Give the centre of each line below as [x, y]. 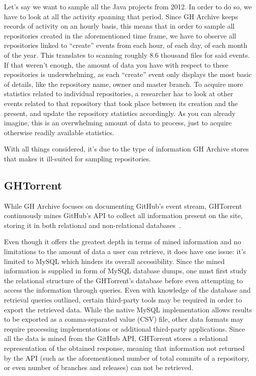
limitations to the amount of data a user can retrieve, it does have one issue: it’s [125, 251]
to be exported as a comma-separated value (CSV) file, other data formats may [124, 319]
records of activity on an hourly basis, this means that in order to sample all [119, 26]
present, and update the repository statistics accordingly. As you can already [120, 113]
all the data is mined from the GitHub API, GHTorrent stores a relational [116, 338]
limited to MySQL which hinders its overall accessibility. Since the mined [114, 261]
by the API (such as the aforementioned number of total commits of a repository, [127, 357]
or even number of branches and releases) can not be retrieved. [99, 367]
